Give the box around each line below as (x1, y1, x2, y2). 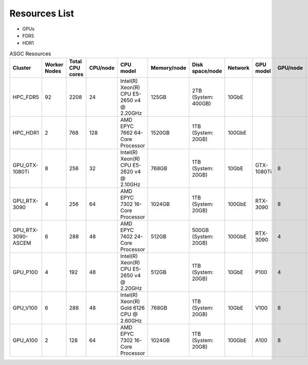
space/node (191, 67, 222, 75)
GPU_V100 (12, 304, 38, 312)
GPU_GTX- (12, 162, 38, 169)
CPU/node (89, 64, 115, 71)
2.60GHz (120, 317, 142, 324)
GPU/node (277, 64, 303, 71)
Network (227, 64, 250, 71)
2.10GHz (120, 181, 141, 188)
